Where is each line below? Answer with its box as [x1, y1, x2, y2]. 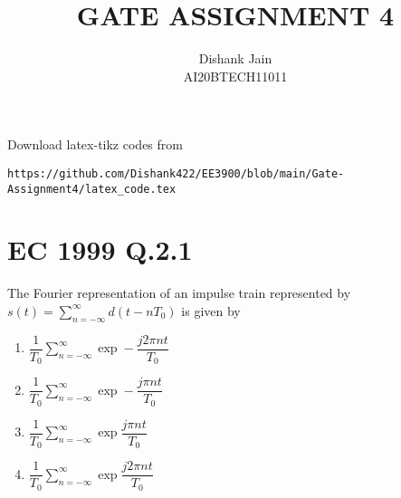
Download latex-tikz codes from [7, 135, 183, 154]
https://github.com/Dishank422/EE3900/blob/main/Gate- [7, 167, 345, 180]
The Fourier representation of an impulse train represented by [7, 283, 351, 302]
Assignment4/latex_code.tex [7, 182, 177, 196]
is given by [181, 301, 241, 320]
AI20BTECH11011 [183, 66, 288, 85]
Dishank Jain [198, 49, 272, 68]
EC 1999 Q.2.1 [7, 231, 193, 268]
